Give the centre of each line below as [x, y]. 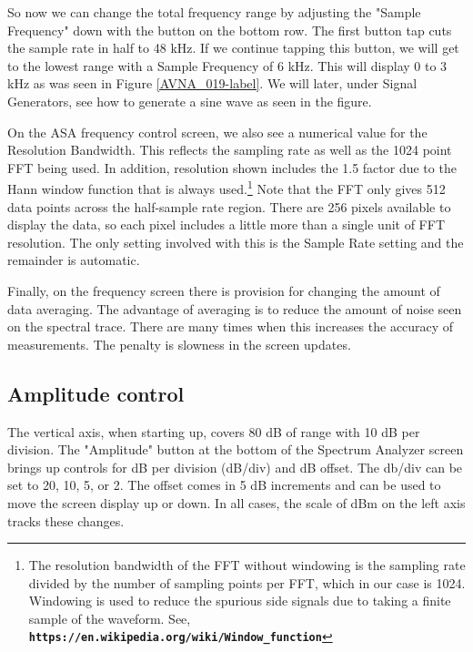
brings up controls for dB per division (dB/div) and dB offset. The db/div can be [235, 467]
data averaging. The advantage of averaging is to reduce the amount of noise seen [235, 308]
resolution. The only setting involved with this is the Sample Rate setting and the [236, 242]
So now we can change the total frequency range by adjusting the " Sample [214, 12]
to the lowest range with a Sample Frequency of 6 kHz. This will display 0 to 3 [227, 65]
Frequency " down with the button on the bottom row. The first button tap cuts [230, 30]
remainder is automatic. [74, 260]
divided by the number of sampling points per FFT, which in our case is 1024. [247, 582]
